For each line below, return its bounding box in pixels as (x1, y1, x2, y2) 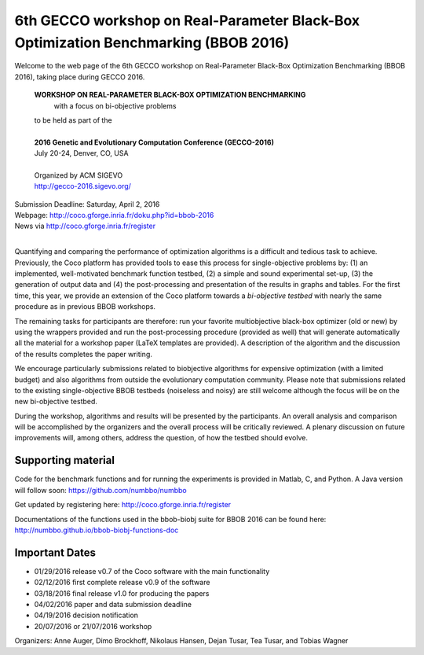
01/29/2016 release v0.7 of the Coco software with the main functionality (34, 566, 270, 576)
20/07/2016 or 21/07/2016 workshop (34, 621, 152, 631)
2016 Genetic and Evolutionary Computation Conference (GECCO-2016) (34, 138, 275, 147)
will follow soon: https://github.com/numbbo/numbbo (14, 485, 188, 495)
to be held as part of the (34, 115, 113, 125)
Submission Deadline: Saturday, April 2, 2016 (14, 199, 160, 208)
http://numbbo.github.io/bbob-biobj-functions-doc (14, 525, 179, 535)
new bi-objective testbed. (14, 397, 98, 407)
